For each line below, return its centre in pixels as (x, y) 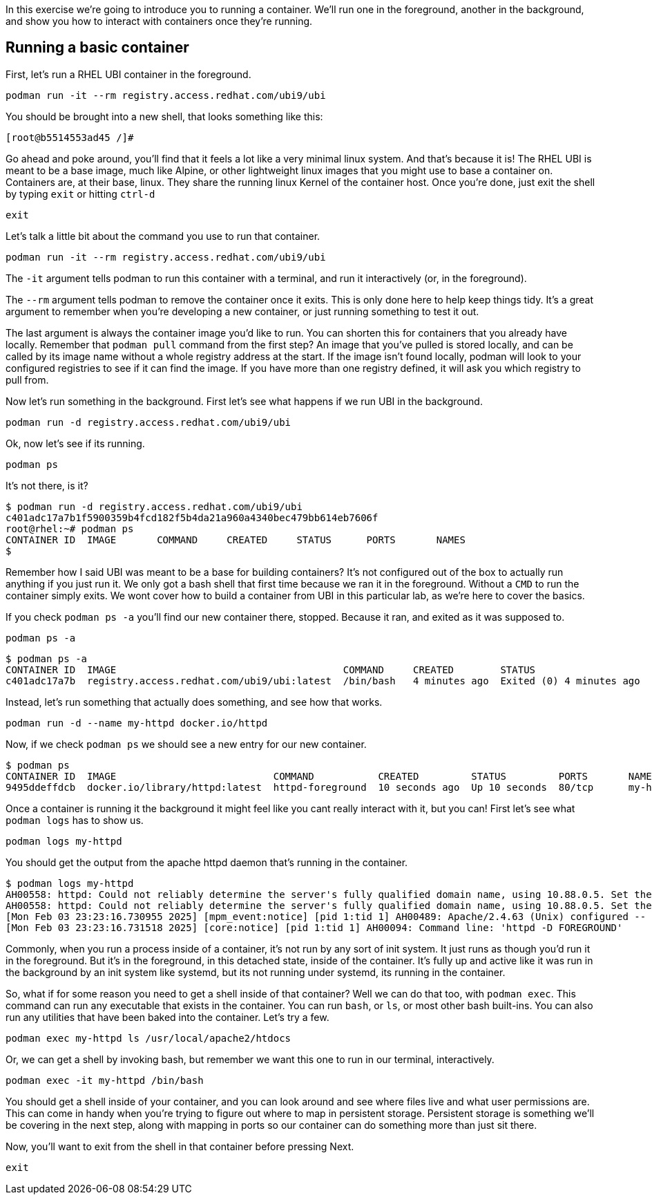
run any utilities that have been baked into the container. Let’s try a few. (167, 1017)
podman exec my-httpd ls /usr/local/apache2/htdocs (148, 1038)
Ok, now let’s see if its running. (75, 443)
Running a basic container (97, 48)
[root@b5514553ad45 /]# (70, 137)
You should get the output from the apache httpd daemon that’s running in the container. (207, 862)
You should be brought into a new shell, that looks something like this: (164, 116)
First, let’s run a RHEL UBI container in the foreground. (128, 74)
